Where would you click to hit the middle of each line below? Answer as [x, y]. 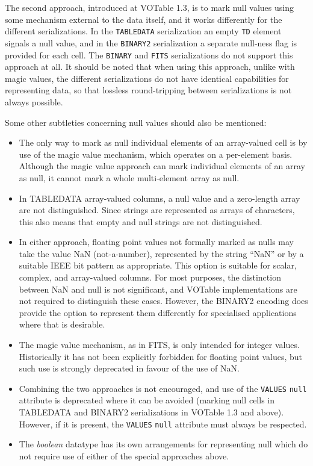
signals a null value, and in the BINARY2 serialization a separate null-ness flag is [151, 42]
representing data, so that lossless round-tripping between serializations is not [148, 90]
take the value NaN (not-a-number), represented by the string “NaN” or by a [161, 253]
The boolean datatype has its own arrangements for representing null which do [163, 444]
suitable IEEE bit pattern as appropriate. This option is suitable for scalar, [158, 265]
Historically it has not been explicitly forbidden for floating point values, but [160, 356]
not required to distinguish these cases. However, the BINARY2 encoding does [163, 301]
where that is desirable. [62, 324]
